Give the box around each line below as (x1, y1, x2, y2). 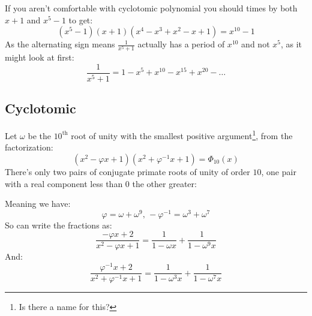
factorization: (5, 141, 53, 154)
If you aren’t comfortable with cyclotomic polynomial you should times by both (5, 2, 298, 14)
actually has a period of (137, 38, 225, 50)
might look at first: (5, 51, 74, 64)
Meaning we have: (5, 197, 71, 210)
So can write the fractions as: (5, 218, 112, 231)
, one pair (261, 165, 296, 177)
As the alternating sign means (5, 38, 115, 50)
